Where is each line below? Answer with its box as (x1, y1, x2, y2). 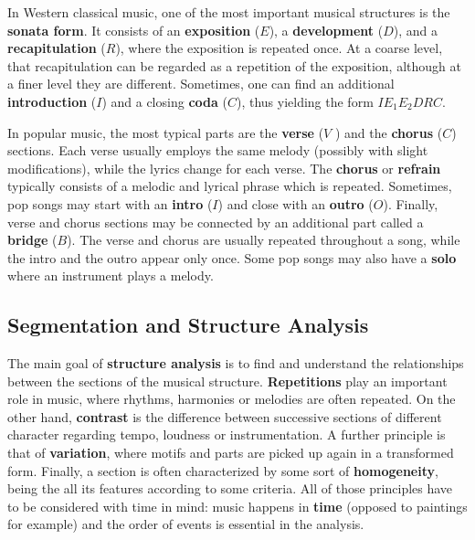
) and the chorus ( (334, 122, 443, 142)
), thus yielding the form (236, 91, 374, 111)
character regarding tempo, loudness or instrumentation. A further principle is (7, 425, 446, 444)
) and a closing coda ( (101, 91, 227, 111)
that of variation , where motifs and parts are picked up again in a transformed (7, 443, 454, 462)
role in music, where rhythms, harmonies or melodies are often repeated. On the (7, 389, 456, 408)
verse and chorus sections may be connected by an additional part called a (7, 212, 424, 231)
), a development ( (269, 20, 384, 39)
